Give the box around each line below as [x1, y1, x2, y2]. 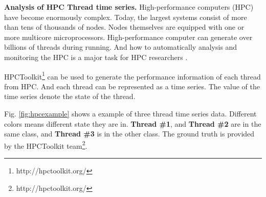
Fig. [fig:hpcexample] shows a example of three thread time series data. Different [4, 108, 257, 119]
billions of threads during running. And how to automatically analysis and [4, 42, 237, 52]
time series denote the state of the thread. [4, 91, 136, 102]
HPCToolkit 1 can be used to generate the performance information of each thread [4, 69, 261, 82]
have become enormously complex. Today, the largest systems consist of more [4, 11, 247, 22]
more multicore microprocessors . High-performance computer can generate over [4, 31, 253, 42]
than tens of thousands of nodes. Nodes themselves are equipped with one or [4, 22, 245, 32]
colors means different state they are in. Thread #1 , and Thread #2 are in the [4, 118, 261, 129]
